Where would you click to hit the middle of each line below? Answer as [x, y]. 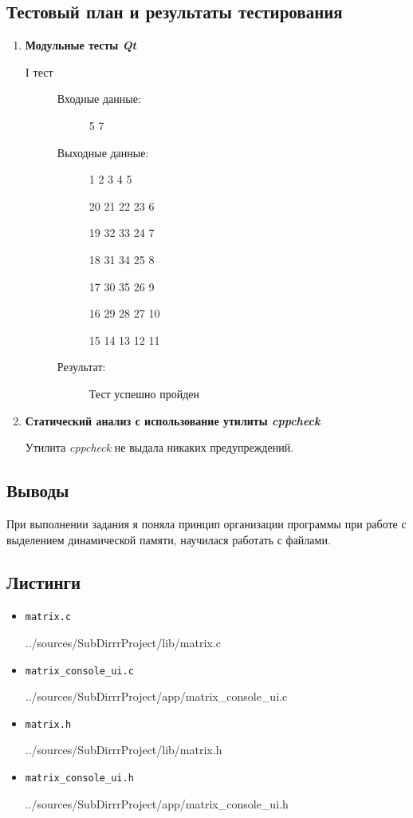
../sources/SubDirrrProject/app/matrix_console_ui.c [156, 696]
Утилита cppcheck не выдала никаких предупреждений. [159, 447]
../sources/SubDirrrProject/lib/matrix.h [124, 750]
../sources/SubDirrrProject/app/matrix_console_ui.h [157, 803]
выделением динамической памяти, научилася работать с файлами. [169, 539]
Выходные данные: [103, 152]
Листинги [44, 582]
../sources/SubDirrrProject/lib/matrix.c [123, 642]
